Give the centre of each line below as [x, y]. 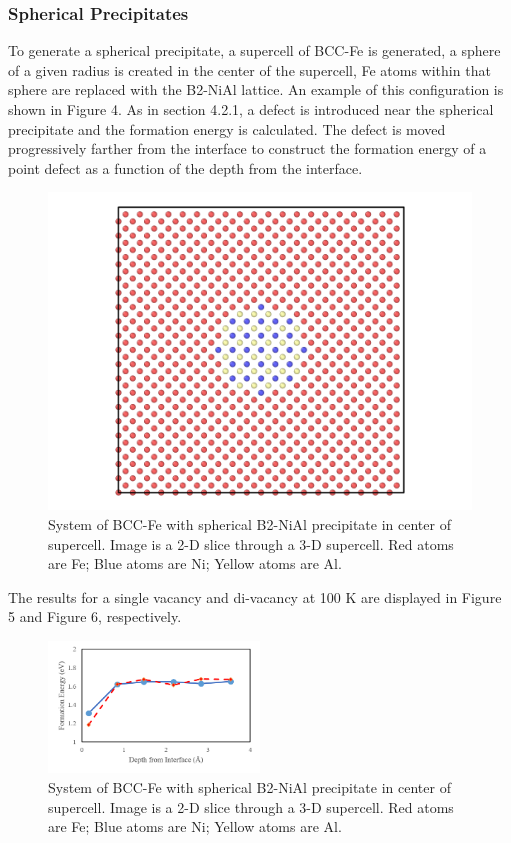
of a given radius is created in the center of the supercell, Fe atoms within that [249, 69]
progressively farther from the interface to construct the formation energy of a [247, 148]
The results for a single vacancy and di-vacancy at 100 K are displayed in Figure [255, 596]
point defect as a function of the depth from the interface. [185, 167]
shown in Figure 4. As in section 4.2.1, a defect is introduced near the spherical [251, 109]
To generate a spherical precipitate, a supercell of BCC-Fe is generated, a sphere [254, 50]
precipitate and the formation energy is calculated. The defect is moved [227, 128]
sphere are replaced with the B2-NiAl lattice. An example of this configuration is [256, 89]
